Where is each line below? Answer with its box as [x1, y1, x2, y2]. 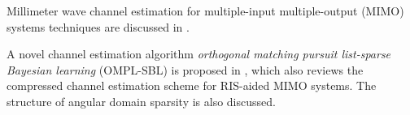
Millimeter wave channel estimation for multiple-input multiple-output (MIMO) [7, 2, 404, 19]
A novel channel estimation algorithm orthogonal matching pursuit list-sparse [7, 45, 391, 62]
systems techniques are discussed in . [7, 18, 190, 35]
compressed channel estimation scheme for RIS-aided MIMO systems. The [7, 77, 377, 94]
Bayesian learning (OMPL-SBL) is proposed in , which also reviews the [7, 61, 364, 78]
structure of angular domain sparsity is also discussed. [7, 92, 276, 109]
